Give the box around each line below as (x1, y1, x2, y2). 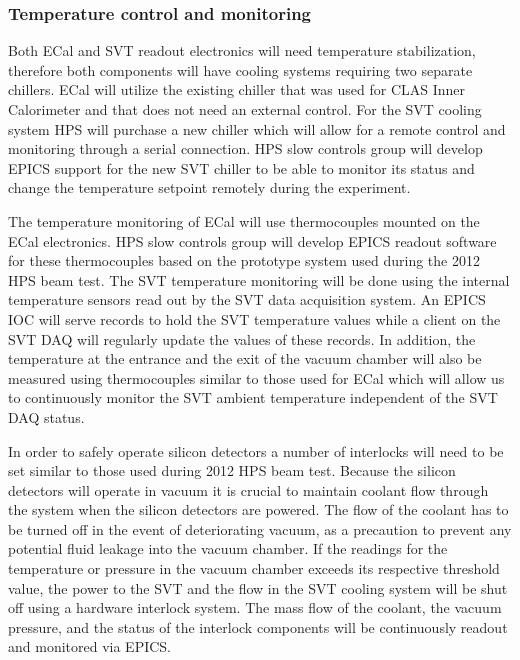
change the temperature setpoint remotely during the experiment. (8, 177, 411, 198)
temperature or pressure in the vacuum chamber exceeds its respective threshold (8, 558, 500, 579)
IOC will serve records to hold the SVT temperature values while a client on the (8, 308, 501, 329)
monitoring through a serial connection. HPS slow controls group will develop (8, 138, 483, 159)
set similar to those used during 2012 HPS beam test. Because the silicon (8, 460, 456, 481)
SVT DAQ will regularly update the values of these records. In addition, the (8, 328, 476, 349)
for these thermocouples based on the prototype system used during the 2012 (8, 250, 480, 271)
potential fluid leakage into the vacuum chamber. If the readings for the (8, 538, 448, 559)
